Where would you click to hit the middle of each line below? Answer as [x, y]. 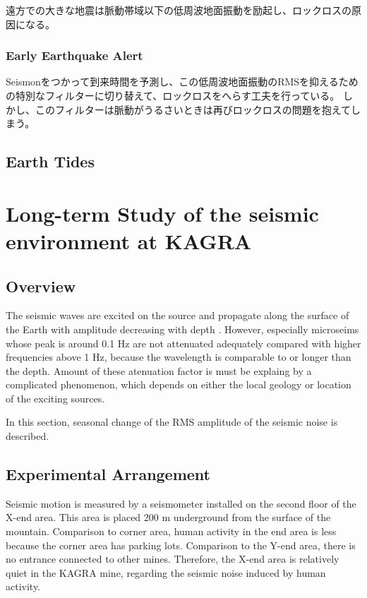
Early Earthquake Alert [74, 55]
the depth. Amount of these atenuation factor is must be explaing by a [159, 370]
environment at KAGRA [129, 240]
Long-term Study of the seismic [162, 213]
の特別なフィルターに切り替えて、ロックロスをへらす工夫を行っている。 [173, 95]
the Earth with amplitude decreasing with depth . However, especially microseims [182, 329]
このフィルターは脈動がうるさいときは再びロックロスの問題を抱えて [193, 109]
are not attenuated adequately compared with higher [247, 343]
